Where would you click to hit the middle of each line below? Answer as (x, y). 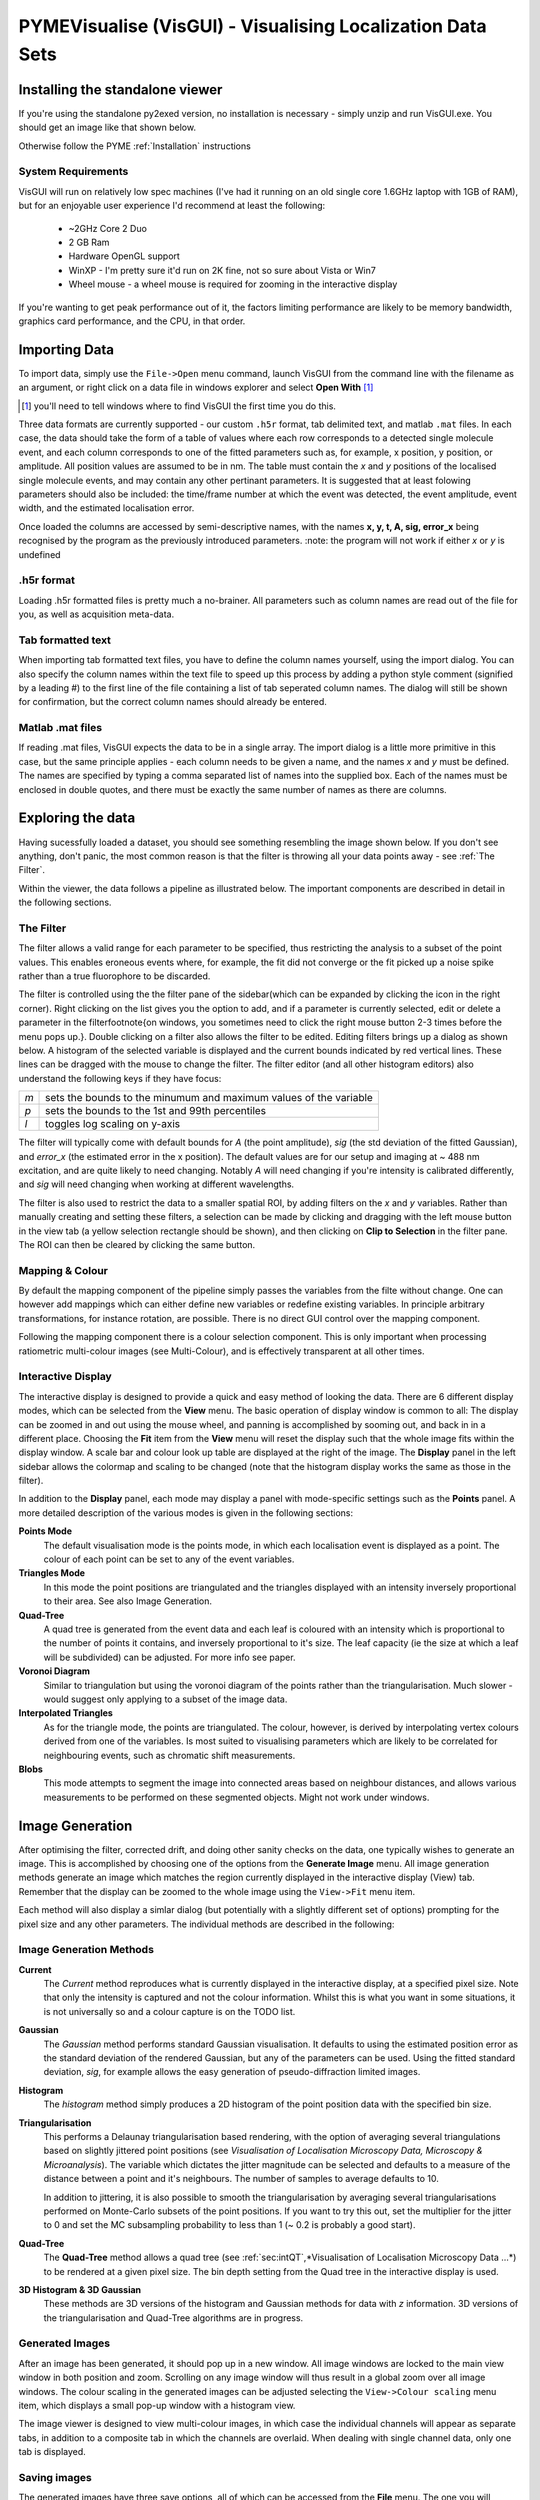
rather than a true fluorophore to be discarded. (114, 976)
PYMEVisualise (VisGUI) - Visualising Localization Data (252, 26)
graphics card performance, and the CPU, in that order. (132, 321)
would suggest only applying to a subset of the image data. (165, 1699)
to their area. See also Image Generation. (128, 1601)
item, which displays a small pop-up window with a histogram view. (157, 2405)
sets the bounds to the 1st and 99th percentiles (156, 1111)
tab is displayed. (52, 2452)
